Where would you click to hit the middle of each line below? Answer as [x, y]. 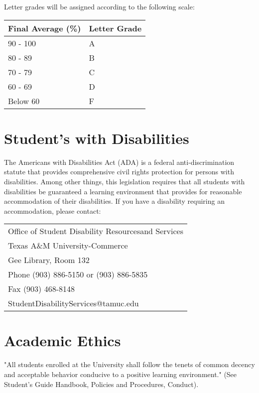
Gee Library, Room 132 [49, 260]
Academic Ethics [63, 340]
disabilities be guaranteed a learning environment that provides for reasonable [123, 191]
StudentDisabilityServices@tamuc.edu [73, 303]
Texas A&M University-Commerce [68, 246]
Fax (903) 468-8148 [42, 289]
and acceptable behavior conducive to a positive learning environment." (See [121, 374]
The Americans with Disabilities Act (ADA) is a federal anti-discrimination [119, 162]
